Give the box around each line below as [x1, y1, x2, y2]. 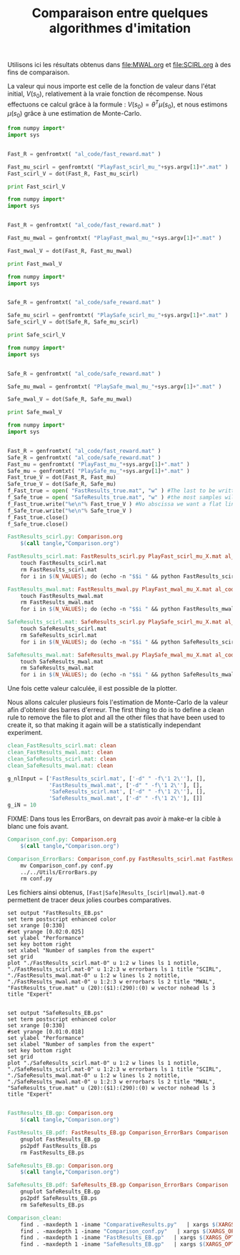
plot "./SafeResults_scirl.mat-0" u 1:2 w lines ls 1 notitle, [7, 1059, 200, 1067]
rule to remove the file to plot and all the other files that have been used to [7, 713, 226, 722]
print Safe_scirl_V [7, 331, 66, 339]
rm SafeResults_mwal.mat [20, 664, 94, 672]
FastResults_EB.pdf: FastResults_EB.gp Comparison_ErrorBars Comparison [7, 1129, 229, 1136]
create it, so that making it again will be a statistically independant [7, 721, 201, 729]
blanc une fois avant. [7, 822, 69, 831]
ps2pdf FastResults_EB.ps [20, 1142, 98, 1149]
